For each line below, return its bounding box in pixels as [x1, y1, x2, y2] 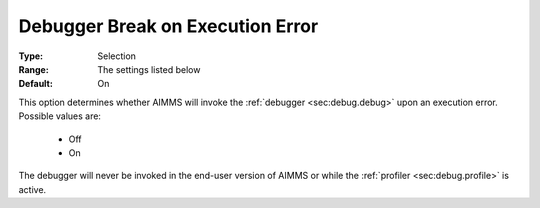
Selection [97, 50, 137, 62]
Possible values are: [18, 110, 102, 122]
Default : [18, 78, 54, 90]
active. [18, 183, 47, 195]
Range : [18, 63, 49, 75]
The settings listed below [97, 63, 201, 75]
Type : [18, 50, 44, 62]
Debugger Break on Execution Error [18, 15, 319, 37]
